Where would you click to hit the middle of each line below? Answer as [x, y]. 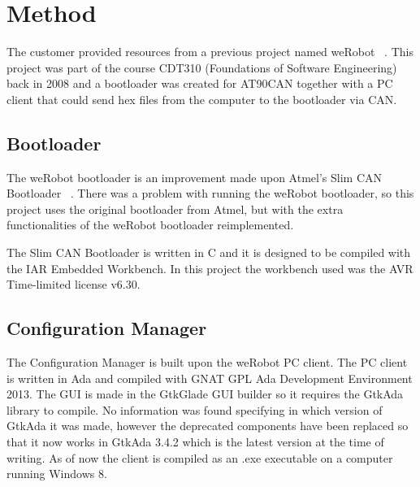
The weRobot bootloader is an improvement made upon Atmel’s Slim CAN [195, 177]
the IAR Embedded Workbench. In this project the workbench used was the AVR [210, 268]
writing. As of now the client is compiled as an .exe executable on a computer [200, 457]
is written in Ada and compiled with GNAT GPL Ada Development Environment [210, 378]
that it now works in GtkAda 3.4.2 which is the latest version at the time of [195, 442]
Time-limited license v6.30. [74, 284]
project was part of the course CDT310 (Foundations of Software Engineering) [202, 67]
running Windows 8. [57, 474]
